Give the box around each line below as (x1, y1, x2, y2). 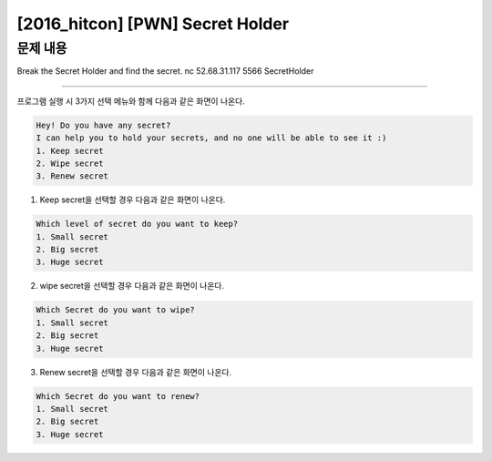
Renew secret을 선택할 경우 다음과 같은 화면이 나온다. (39, 366, 232, 377)
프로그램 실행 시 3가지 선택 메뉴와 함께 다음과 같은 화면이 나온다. (16, 96, 245, 107)
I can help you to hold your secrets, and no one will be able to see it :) (36, 133, 387, 143)
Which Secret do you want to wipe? (36, 305, 195, 315)
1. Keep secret (36, 146, 104, 156)
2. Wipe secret (36, 158, 104, 169)
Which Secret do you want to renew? (36, 391, 200, 401)
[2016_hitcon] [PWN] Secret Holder (16, 14, 290, 34)
